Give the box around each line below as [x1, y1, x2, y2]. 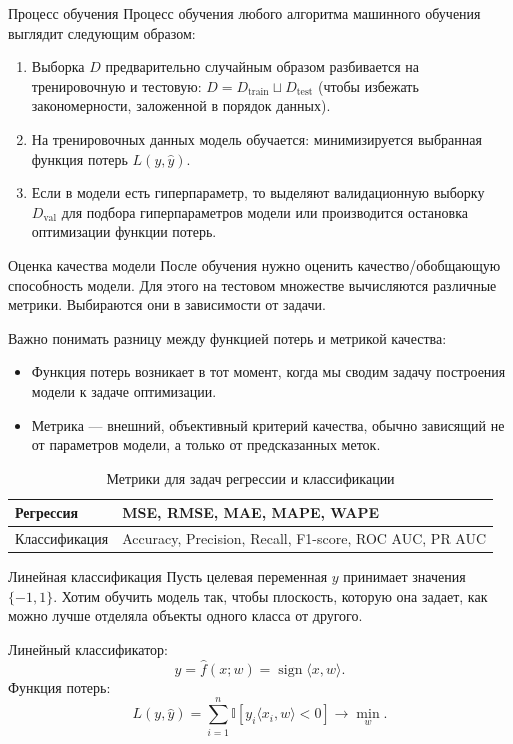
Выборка [31, 56, 85, 77]
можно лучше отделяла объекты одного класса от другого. [8, 605, 363, 626]
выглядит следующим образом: [8, 22, 196, 43]
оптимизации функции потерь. [31, 221, 217, 242]
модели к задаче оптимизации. [31, 380, 217, 401]
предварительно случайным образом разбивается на [105, 56, 419, 77]
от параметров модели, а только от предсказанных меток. [31, 434, 381, 455]
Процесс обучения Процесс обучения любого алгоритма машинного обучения [8, 3, 481, 23]
